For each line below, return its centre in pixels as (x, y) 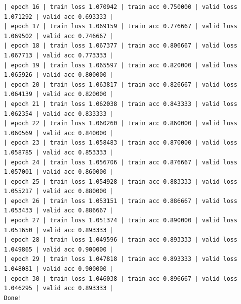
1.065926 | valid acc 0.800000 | (59, 75)
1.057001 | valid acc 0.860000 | (59, 172)
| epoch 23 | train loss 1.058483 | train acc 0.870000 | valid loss (121, 143)
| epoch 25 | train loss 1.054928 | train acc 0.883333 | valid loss (121, 181)
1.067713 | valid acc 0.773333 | (59, 55)
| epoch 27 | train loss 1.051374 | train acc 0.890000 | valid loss (121, 221)
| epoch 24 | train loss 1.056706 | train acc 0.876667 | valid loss (121, 162)
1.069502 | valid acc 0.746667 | (59, 36)
